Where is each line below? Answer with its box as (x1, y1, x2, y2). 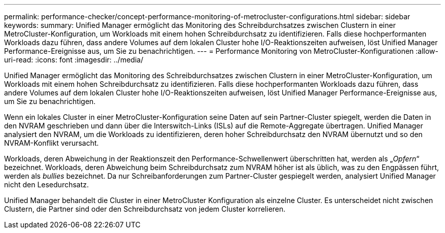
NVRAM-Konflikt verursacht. (4, 139, 99, 147)
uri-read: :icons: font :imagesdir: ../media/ (4, 55, 143, 64)
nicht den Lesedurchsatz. (4, 180, 89, 189)
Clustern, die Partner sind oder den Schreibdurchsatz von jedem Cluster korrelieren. (4, 205, 285, 213)
